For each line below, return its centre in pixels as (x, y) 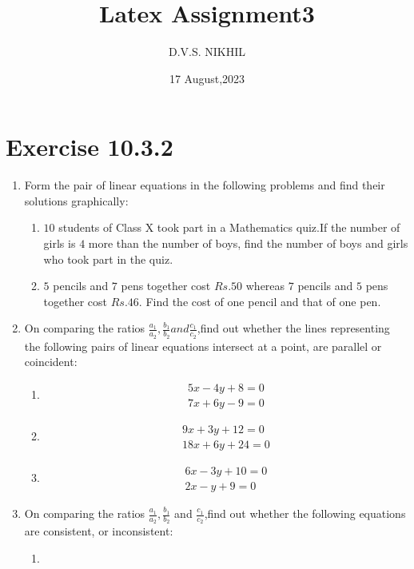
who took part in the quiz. (108, 259)
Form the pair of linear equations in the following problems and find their (205, 185)
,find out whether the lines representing (293, 328)
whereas (265, 286)
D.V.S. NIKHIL (207, 52)
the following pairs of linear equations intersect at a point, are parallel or (203, 346)
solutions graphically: (76, 200)
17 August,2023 (207, 78)
